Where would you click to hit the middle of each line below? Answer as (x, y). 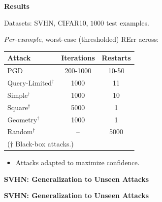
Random (20, 131)
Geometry (22, 119)
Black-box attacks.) (45, 144)
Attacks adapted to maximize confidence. (78, 162)
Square (18, 107)
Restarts (116, 58)
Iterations (78, 58)
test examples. (128, 22)
